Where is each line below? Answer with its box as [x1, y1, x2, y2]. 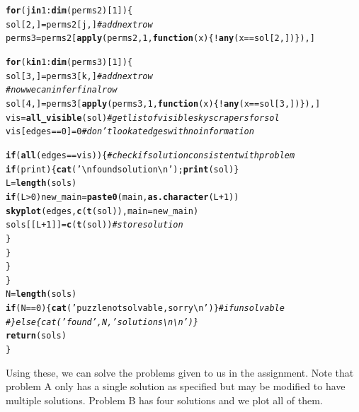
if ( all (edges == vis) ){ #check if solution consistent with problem [6, 150, 295, 160]
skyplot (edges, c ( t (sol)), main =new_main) [6, 206, 199, 216]
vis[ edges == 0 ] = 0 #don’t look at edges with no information [6, 126, 254, 137]
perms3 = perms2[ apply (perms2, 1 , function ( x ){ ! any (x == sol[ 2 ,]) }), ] [6, 33, 315, 44]
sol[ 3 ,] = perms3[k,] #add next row [6, 71, 153, 81]
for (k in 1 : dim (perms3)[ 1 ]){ [6, 57, 133, 67]
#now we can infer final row [6, 85, 118, 95]
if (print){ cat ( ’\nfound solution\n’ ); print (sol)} [6, 164, 239, 175]
